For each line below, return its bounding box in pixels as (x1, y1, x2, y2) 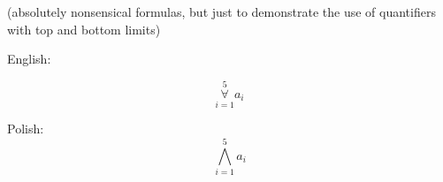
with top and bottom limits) (7, 19, 161, 38)
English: (7, 49, 51, 68)
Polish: (7, 119, 44, 138)
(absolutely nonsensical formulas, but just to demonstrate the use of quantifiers (7, 3, 436, 20)
